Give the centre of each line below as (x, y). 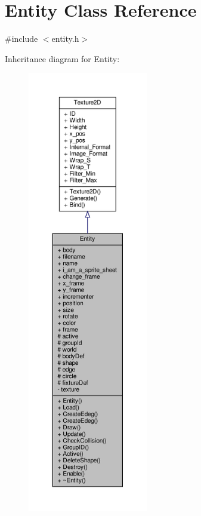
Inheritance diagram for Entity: (62, 58)
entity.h (65, 39)
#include (21, 39)
